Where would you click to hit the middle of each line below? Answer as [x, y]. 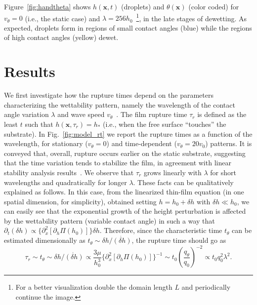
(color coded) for [214, 6]
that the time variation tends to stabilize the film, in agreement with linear [118, 163]
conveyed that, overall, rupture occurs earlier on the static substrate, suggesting [125, 153]
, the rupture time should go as [179, 240]
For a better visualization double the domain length [94, 287]
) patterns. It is [229, 143]
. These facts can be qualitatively [183, 182]
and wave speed [81, 114]
